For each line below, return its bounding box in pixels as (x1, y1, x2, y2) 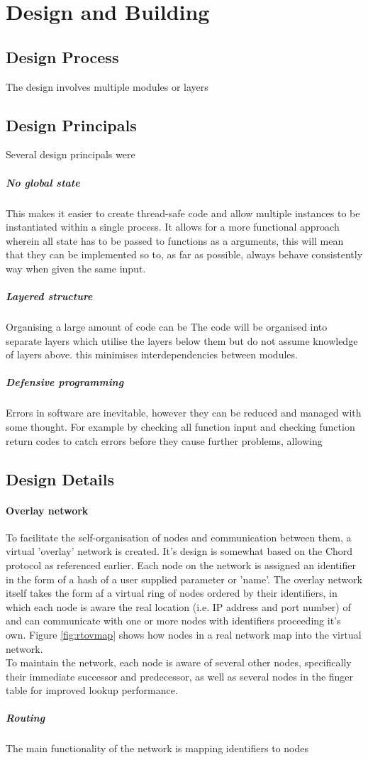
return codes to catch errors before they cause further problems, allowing (6, 433, 323, 448)
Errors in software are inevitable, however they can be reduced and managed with (6, 405, 362, 420)
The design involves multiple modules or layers (6, 79, 208, 94)
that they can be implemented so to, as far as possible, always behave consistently (6, 247, 363, 262)
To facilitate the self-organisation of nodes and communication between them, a (6, 529, 352, 544)
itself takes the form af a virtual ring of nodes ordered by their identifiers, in (6, 585, 338, 600)
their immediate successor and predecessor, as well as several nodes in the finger (6, 668, 354, 683)
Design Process (6, 45, 119, 67)
